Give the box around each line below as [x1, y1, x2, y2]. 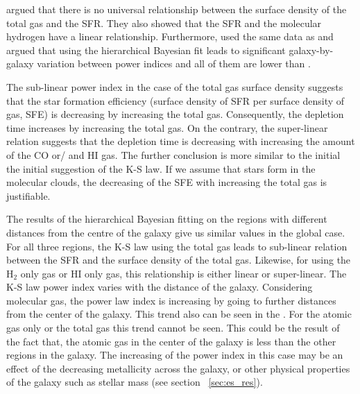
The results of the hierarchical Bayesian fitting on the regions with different [6, 212, 327, 226]
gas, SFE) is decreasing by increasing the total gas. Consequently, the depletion [6, 107, 344, 121]
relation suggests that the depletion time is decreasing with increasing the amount [6, 134, 355, 148]
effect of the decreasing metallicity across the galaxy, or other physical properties [6, 361, 350, 375]
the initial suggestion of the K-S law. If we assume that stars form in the [6, 161, 316, 175]
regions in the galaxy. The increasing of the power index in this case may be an [6, 348, 343, 362]
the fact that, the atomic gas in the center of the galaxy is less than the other [6, 334, 336, 348]
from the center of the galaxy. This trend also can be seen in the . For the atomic [6, 307, 352, 321]
